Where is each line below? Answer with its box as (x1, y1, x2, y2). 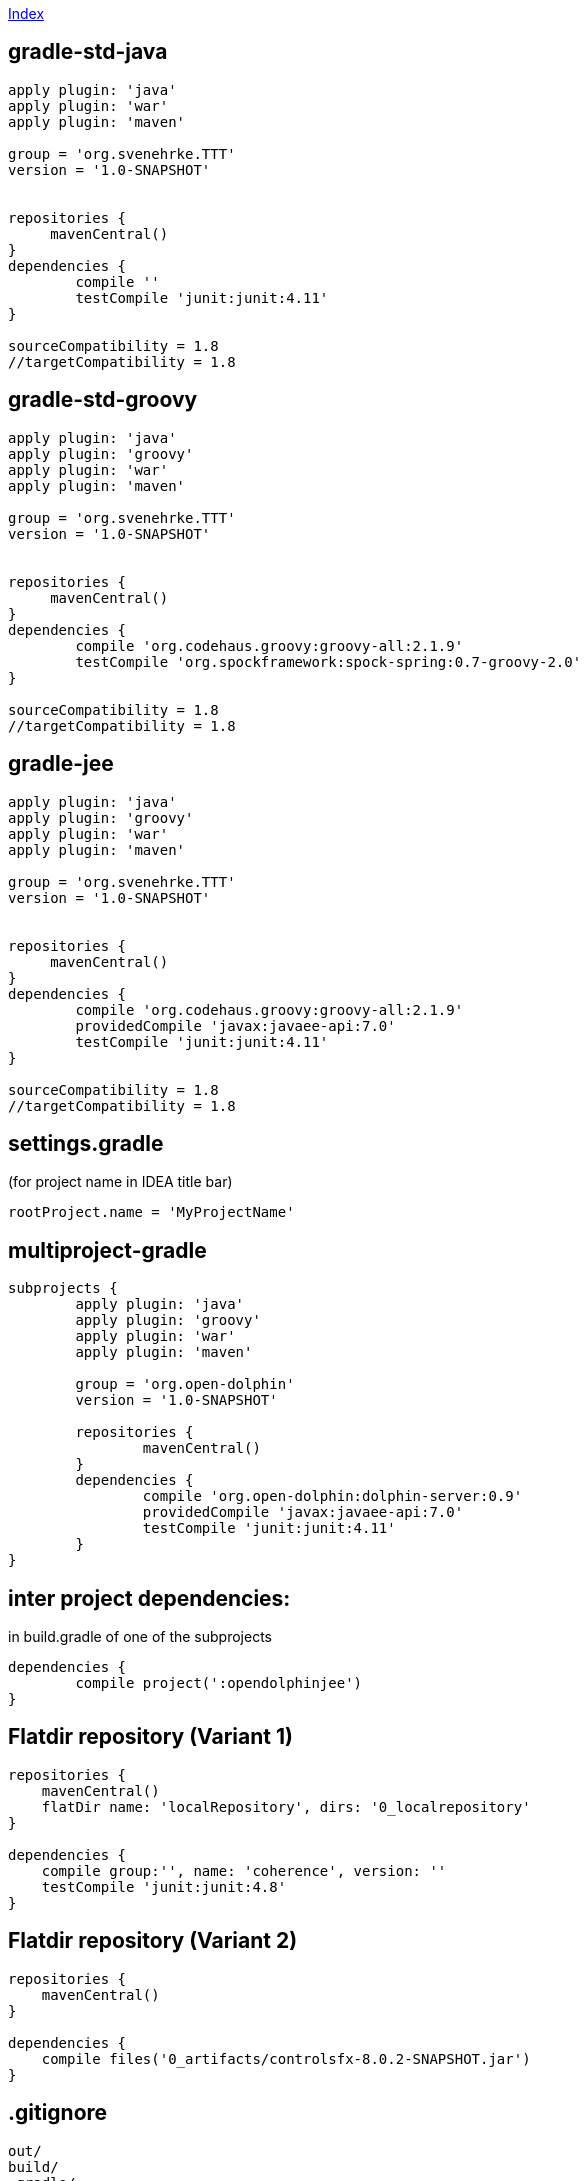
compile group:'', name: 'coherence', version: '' (41, 1862, 447, 1879)
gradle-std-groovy (8, 387, 198, 413)
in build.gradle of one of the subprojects (8, 1628, 272, 1646)
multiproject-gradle (8, 1237, 207, 1263)
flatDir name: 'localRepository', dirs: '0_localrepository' (41, 1798, 531, 1815)
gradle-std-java (8, 39, 168, 65)
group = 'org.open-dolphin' (75, 1376, 295, 1393)
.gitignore (8, 2100, 108, 2126)
